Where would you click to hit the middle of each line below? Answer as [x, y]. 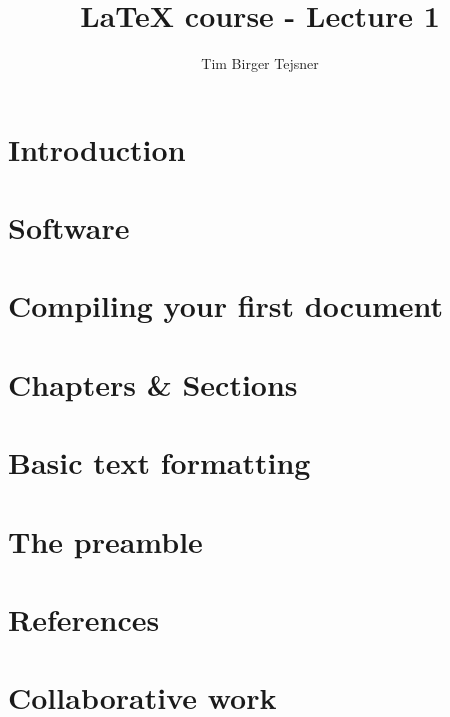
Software [69, 227]
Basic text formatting [159, 462]
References [84, 618]
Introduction [97, 148]
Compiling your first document [225, 305]
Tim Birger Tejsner [260, 63]
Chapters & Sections [153, 383]
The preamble [105, 540]
